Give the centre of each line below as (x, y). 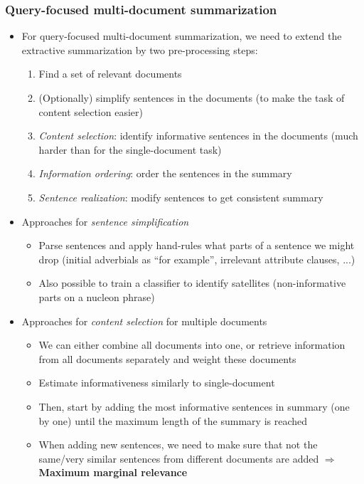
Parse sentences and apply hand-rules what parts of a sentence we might (197, 245)
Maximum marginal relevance (113, 472)
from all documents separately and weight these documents (167, 358)
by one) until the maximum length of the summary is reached (173, 420)
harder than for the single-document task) (130, 149)
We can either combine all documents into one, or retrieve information (192, 345)
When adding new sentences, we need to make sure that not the (178, 444)
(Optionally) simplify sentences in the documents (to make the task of (192, 98)
